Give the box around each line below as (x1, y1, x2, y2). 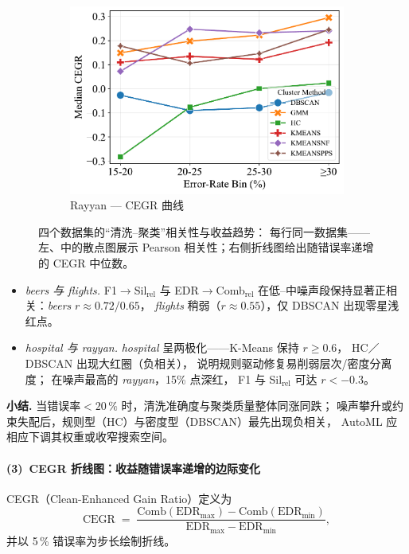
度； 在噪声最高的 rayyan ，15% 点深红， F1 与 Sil (25, 370, 282, 387)
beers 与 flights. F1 (25, 281, 117, 298)
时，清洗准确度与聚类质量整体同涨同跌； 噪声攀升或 (121, 397, 393, 414)
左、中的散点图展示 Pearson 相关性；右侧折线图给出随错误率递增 (38, 239, 374, 256)
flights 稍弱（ (154, 297, 221, 314)
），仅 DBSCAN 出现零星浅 (260, 297, 399, 314)
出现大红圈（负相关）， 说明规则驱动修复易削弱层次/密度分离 (76, 355, 392, 371)
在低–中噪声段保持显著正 (258, 281, 387, 298)
